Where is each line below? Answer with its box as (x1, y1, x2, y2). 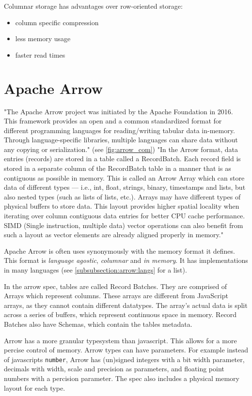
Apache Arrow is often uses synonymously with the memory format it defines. (4, 245, 235, 256)
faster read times (15, 49, 65, 60)
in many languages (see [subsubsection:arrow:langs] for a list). (4, 265, 187, 274)
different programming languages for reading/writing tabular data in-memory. (4, 125, 235, 135)
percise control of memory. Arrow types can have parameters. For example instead (4, 345, 248, 355)
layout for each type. (4, 382, 65, 393)
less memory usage (15, 33, 71, 44)
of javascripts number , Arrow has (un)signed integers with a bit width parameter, (4, 354, 245, 364)
